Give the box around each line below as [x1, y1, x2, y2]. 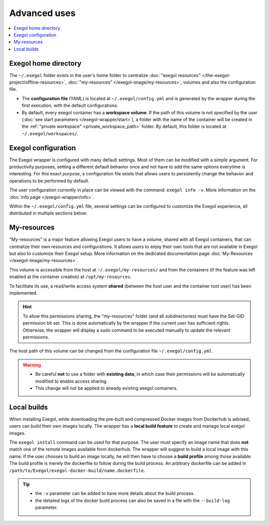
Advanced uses [9, 8, 76, 19]
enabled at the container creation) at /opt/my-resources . [9, 274, 132, 280]
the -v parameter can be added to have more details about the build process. [35, 490, 195, 496]
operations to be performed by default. [9, 178, 89, 184]
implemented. [9, 290, 37, 296]
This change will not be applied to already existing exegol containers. [35, 385, 178, 391]
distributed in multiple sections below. [9, 210, 87, 216]
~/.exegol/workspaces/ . [21, 130, 79, 136]
